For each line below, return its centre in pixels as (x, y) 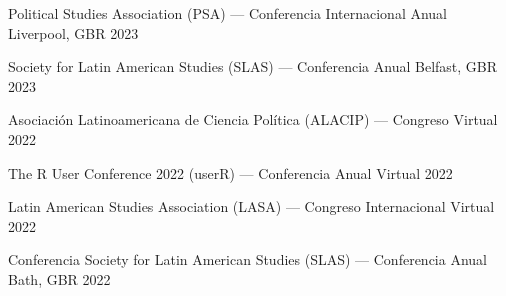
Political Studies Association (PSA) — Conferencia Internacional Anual (228, 13)
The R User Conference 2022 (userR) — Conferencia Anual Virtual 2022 (230, 172)
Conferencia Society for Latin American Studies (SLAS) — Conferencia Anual (247, 259)
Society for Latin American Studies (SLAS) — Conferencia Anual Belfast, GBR (253, 66)
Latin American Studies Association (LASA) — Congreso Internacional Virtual (251, 206)
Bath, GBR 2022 (59, 278)
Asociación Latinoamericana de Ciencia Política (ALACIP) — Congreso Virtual (253, 119)
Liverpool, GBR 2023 (73, 32)
